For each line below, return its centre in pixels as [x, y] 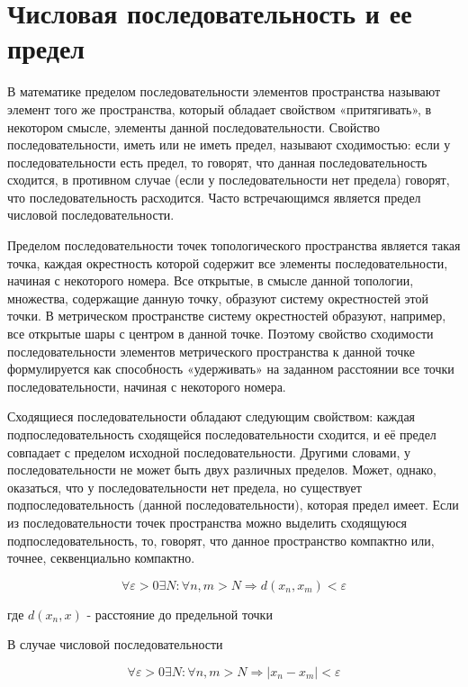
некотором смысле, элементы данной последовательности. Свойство [194, 127]
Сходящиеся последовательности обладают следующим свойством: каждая [211, 416]
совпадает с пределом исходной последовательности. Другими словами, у [209, 452]
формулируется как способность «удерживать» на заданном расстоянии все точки [231, 369]
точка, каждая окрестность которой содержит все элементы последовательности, [228, 262]
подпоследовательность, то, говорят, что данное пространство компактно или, [221, 540]
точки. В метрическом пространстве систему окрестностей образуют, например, [227, 316]
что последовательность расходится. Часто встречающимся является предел [214, 197]
